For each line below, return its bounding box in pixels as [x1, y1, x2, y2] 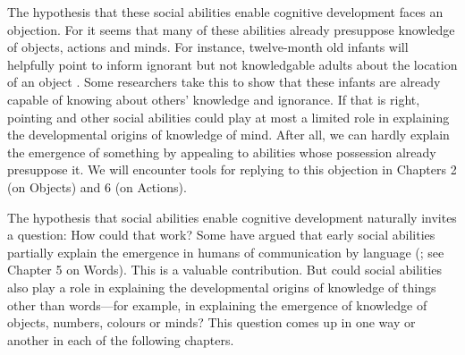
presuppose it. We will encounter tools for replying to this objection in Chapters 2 [7, 160, 457, 179]
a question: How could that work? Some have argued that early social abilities [7, 225, 435, 244]
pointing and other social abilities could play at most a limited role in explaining [7, 107, 450, 126]
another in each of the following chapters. [7, 330, 234, 349]
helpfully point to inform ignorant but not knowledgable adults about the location [7, 55, 458, 73]
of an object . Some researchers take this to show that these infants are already [7, 72, 441, 91]
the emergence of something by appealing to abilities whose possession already [7, 142, 436, 161]
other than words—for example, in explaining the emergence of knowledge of [7, 295, 427, 314]
